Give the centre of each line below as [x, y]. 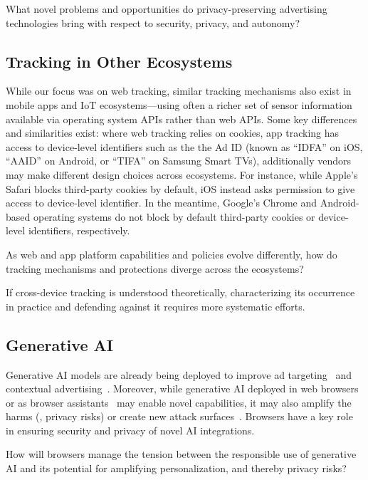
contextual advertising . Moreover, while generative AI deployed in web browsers [182, 388]
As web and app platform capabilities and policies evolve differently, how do [172, 254]
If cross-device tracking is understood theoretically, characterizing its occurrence [180, 292]
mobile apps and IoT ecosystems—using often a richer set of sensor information [179, 104]
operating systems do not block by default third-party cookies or [174, 216]
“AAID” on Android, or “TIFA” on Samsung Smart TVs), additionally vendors [178, 161]
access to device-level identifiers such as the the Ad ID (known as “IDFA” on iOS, [184, 146]
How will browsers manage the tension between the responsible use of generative [181, 454]
